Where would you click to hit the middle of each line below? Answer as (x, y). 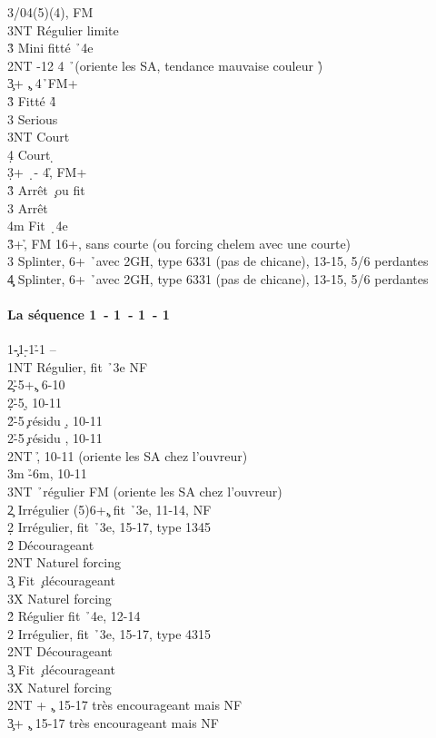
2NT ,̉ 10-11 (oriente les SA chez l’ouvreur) (128, 455)
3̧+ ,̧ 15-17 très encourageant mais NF (113, 722)
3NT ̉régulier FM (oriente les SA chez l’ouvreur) (145, 492)
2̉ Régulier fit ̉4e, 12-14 (74, 616)
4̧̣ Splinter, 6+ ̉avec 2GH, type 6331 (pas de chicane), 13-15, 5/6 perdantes (218, 278)
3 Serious (33, 118)
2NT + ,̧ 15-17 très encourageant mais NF (125, 705)
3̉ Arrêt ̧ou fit (46, 189)
